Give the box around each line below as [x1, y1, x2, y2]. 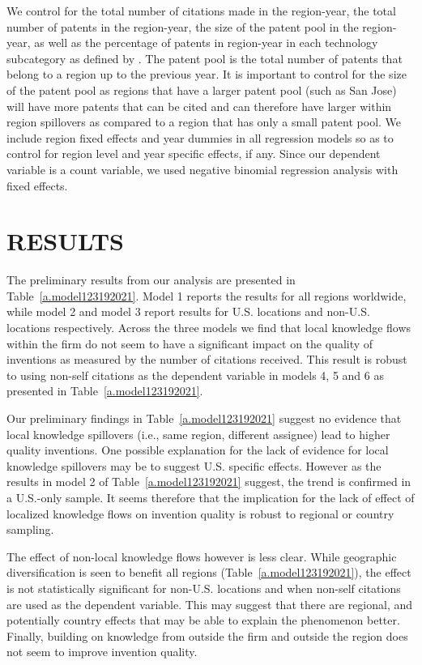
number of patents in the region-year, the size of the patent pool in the [6, 18, 359, 35]
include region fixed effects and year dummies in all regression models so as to [6, 129, 394, 146]
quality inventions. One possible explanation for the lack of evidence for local [6, 441, 389, 458]
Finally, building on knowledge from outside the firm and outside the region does [6, 627, 408, 644]
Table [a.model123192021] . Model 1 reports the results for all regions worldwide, [6, 287, 407, 304]
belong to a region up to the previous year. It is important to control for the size [6, 66, 407, 83]
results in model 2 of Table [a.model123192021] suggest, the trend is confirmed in [6, 473, 411, 490]
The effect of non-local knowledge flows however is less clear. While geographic [6, 548, 397, 565]
